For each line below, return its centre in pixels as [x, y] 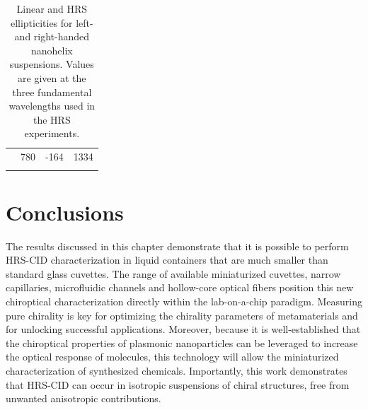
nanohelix [52, 50]
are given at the [52, 77]
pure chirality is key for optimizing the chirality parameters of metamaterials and [182, 315]
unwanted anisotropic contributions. [84, 398]
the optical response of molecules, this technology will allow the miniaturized [172, 357]
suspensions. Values [52, 64]
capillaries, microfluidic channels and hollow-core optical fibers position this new [180, 287]
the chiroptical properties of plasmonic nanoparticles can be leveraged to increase [182, 342]
